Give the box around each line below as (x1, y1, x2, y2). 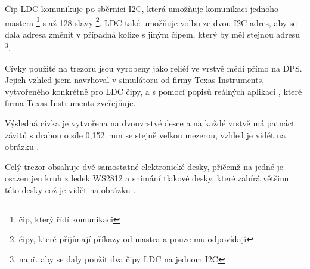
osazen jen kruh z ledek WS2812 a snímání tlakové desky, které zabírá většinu (5, 172, 289, 184)
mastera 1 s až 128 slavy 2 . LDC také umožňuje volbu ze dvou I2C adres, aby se (5, 14, 297, 29)
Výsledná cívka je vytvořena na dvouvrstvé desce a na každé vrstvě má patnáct (5, 117, 295, 129)
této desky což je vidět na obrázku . (5, 184, 136, 196)
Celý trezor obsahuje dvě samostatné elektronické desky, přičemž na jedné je (5, 160, 284, 172)
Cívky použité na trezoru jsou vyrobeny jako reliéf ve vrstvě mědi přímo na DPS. (5, 61, 302, 74)
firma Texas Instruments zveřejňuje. (5, 97, 136, 109)
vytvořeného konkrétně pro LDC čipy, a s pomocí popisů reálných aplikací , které (5, 85, 302, 97)
